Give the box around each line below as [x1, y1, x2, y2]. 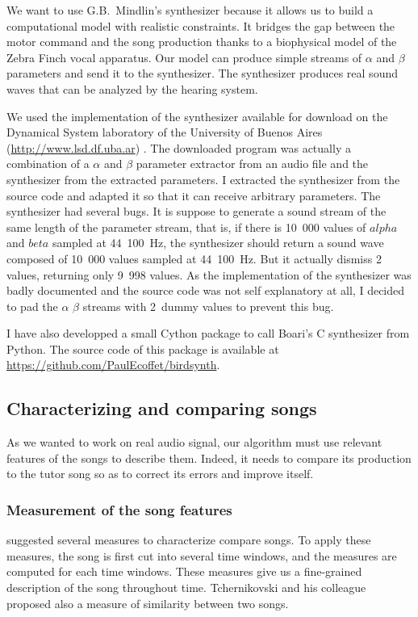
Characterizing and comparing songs [6, 396, 317, 421]
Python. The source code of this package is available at [6, 340, 279, 357]
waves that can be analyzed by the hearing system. [6, 80, 258, 97]
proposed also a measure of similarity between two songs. [6, 594, 289, 611]
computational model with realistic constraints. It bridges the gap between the [6, 17, 395, 34]
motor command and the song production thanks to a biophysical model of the [6, 33, 397, 50]
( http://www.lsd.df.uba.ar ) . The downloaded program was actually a [6, 139, 351, 156]
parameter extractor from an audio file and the [136, 155, 369, 172]
